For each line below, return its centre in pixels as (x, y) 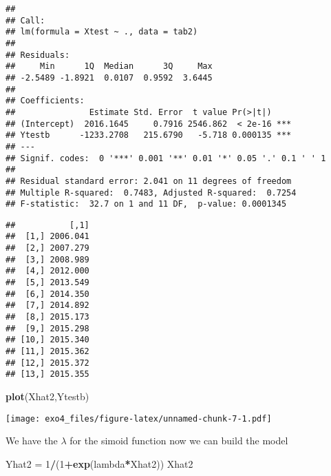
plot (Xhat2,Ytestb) (47, 396)
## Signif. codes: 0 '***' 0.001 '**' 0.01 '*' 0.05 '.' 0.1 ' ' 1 (166, 158)
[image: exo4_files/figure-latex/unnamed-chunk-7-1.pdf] (139, 418)
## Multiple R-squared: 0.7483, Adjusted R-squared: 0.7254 (151, 193)
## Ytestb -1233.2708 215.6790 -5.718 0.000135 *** (149, 135)
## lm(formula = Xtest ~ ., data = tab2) (102, 32)
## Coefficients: (45, 101)
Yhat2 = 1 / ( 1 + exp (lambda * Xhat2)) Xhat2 (99, 463)
